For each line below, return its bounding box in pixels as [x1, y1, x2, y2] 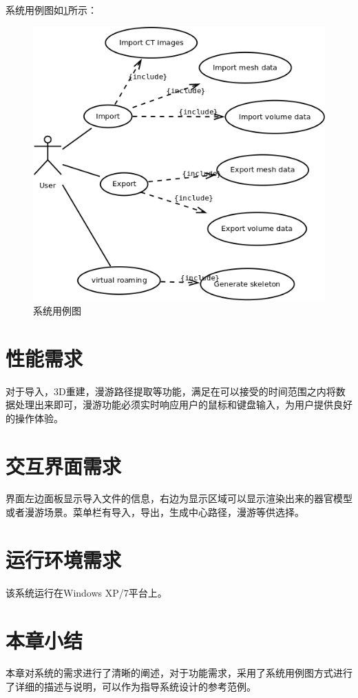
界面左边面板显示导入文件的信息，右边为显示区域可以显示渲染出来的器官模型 [6, 491, 352, 506]
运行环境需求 [6, 545, 122, 573]
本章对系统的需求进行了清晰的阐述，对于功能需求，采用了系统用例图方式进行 [6, 666, 352, 680]
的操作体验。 [6, 410, 63, 425]
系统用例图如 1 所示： [6, 3, 97, 17]
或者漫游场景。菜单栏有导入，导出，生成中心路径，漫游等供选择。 [6, 505, 304, 519]
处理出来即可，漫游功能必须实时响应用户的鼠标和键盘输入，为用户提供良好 [14, 397, 352, 412]
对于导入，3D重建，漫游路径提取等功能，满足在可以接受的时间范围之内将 [6, 383, 336, 398]
